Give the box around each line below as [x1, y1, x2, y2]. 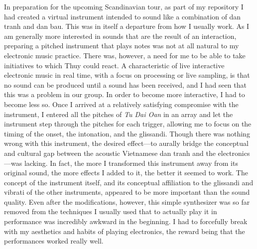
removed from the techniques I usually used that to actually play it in [4, 206, 217, 217]
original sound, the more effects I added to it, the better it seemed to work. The [4, 167, 248, 178]
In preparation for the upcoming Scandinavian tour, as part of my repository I [4, 1, 244, 11]
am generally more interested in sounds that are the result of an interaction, [4, 30, 237, 41]
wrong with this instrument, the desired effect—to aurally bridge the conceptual [4, 138, 249, 148]
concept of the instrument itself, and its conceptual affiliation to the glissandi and [4, 177, 254, 187]
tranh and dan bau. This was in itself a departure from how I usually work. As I [4, 21, 250, 31]
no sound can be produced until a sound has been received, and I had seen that [4, 79, 247, 90]
